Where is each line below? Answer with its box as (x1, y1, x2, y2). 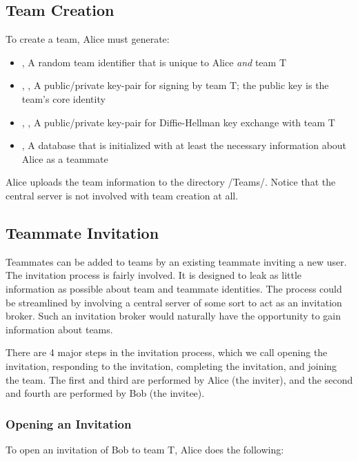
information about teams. (6, 322, 113, 336)
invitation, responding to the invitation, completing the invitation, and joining (6, 358, 337, 373)
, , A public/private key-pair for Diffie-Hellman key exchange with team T (21, 115, 335, 129)
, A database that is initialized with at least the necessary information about (21, 138, 347, 153)
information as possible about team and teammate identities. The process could (6, 281, 342, 295)
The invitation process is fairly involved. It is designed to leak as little (6, 268, 302, 282)
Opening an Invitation (6, 415, 132, 432)
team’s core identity (21, 91, 106, 106)
